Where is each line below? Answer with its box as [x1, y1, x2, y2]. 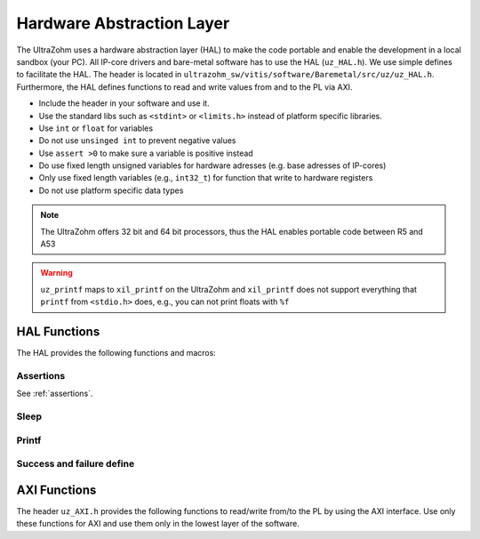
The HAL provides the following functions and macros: [16, 348, 217, 358]
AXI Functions [16, 482, 97, 497]
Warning [40, 268, 73, 278]
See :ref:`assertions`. [16, 388, 93, 399]
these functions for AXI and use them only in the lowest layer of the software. [16, 519, 300, 529]
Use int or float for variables [38, 123, 154, 133]
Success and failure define [16, 458, 135, 471]
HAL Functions [16, 325, 100, 339]
